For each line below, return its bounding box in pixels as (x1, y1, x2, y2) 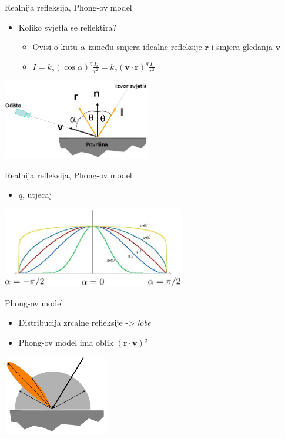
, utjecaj (22, 188, 52, 201)
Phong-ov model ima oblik (18, 336, 114, 349)
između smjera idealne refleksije (88, 40, 202, 53)
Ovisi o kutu (32, 40, 78, 53)
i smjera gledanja (211, 40, 273, 53)
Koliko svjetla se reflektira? (18, 21, 117, 33)
